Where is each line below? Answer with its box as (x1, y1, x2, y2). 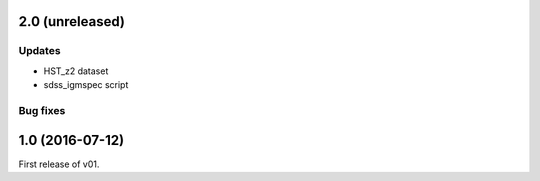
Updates (18, 44, 61, 58)
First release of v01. (18, 158, 100, 170)
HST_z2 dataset (43, 65, 109, 77)
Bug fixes (18, 103, 66, 117)
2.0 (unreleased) (18, 13, 125, 30)
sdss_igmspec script (43, 79, 129, 91)
